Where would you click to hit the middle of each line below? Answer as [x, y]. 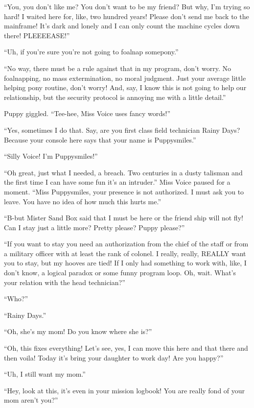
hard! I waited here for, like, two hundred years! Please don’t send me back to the [127, 16]
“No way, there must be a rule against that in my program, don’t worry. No [117, 68]
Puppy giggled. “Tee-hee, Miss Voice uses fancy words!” [87, 113]
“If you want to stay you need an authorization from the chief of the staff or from [126, 244]
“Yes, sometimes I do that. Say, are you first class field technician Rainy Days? [122, 130]
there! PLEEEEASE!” [37, 35]
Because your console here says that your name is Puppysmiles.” [100, 139]
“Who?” [16, 299]
